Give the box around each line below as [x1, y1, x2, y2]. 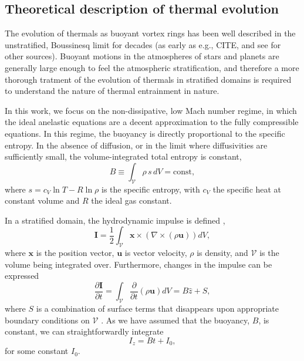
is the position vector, [36, 247, 114, 259]
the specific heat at [212, 183, 282, 195]
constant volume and [5, 194, 80, 207]
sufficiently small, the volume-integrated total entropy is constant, [5, 150, 242, 163]
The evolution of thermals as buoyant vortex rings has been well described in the [5, 27, 296, 39]
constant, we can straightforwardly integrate [5, 325, 164, 338]
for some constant [5, 345, 69, 357]
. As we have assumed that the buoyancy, [101, 313, 250, 326]
